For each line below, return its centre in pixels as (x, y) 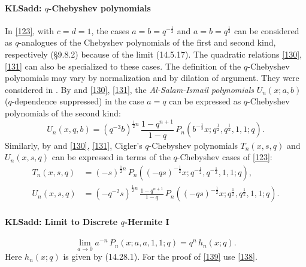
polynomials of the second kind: (63, 112)
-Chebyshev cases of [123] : (225, 157)
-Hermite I (147, 221)
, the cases (110, 30)
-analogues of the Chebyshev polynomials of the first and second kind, (147, 42)
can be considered (266, 30)
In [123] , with (30, 30)
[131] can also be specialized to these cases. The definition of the (123, 66)
